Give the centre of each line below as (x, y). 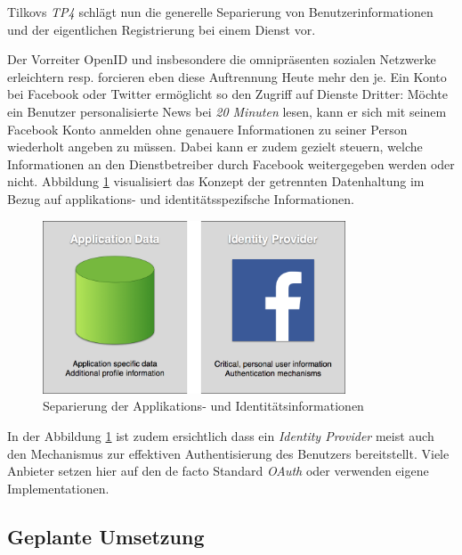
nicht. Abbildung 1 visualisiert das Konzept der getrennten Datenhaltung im (216, 181)
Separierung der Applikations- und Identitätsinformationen (203, 406)
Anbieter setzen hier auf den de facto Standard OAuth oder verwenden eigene (218, 471)
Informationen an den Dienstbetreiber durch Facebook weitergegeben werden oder (231, 163)
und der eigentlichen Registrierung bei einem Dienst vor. (162, 29)
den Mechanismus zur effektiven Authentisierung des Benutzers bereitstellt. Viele (228, 453)
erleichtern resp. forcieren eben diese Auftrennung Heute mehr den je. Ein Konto (227, 76)
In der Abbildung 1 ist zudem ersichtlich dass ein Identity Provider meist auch (221, 435)
